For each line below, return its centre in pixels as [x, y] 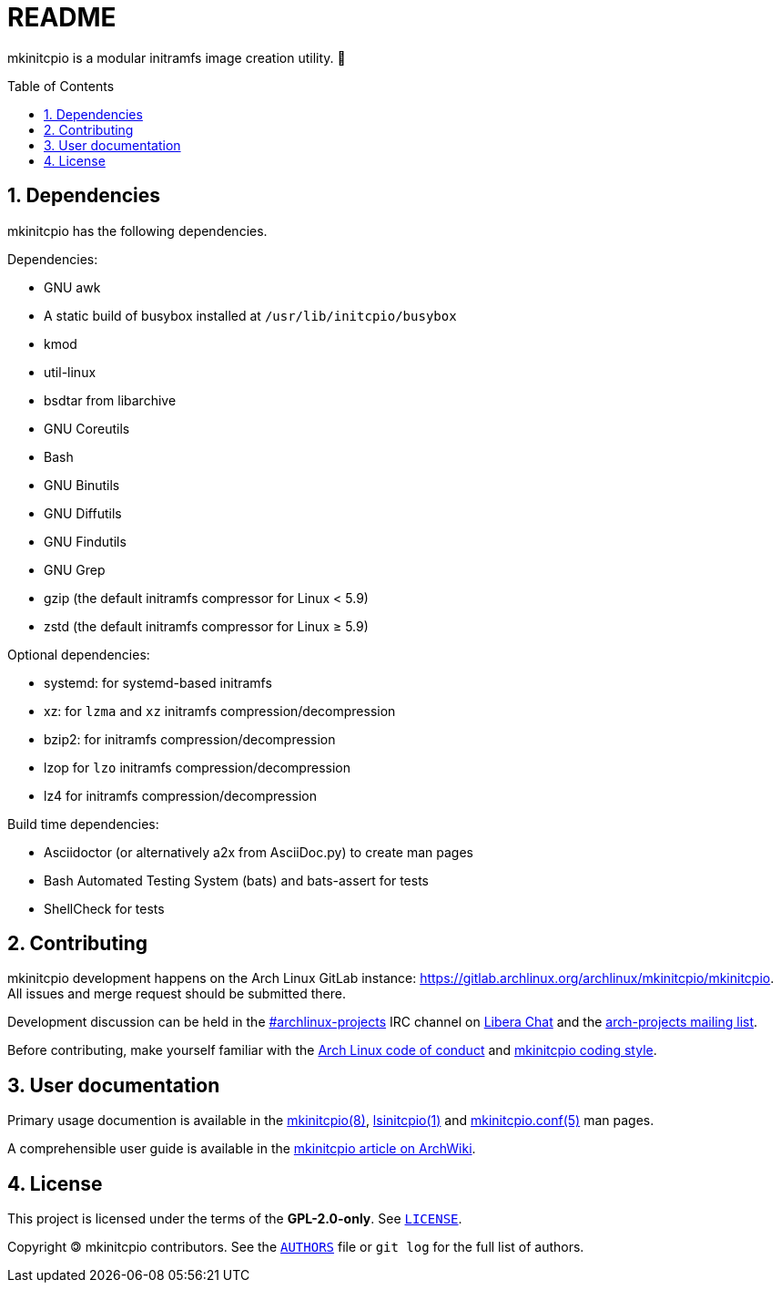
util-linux [70, 372]
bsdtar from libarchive [110, 400]
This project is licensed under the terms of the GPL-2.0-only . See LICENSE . [235, 1219]
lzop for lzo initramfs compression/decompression [197, 767]
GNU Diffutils [83, 513]
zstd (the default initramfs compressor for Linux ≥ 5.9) [206, 626]
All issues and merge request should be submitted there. [177, 994]
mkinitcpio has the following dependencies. [137, 230]
